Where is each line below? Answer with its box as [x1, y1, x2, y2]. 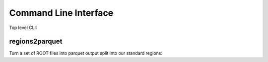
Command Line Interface [9, 7, 114, 18]
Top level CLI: [9, 25, 37, 31]
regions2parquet [9, 37, 63, 46]
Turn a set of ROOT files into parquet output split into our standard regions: [9, 50, 162, 56]
